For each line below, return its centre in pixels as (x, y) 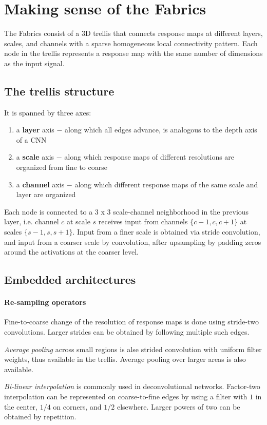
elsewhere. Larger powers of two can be (178, 406)
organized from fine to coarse (62, 167)
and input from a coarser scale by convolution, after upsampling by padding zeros (133, 242)
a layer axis (35, 130)
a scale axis (35, 157)
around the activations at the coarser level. (71, 252)
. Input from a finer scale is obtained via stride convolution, (166, 232)
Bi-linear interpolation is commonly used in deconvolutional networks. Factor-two (132, 386)
